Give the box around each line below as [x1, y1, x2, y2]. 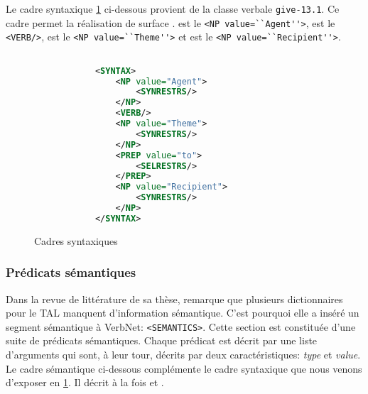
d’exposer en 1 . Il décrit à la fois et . [6, 375, 164, 390]
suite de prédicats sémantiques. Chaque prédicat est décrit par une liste [6, 333, 318, 348]
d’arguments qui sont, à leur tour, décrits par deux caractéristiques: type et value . [6, 347, 361, 361]
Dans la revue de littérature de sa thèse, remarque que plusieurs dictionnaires [6, 291, 343, 306]
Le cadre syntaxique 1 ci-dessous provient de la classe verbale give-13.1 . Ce [6, 1, 340, 16]
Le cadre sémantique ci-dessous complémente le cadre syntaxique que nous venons [6, 361, 362, 376]
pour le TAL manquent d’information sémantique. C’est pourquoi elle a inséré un [6, 305, 359, 320]
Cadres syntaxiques [34, 233, 118, 248]
